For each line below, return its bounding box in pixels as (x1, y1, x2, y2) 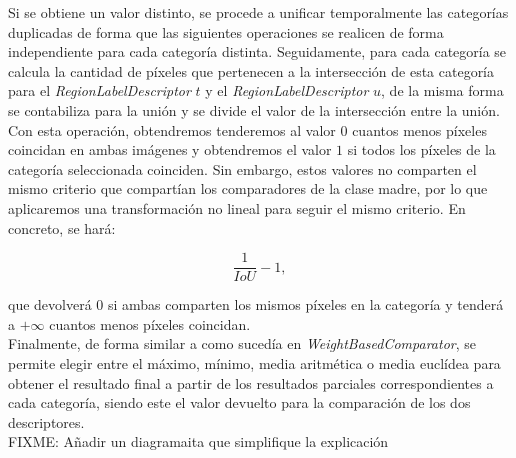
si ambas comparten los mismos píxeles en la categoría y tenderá (107, 294, 504, 315)
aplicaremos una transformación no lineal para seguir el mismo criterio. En (8, 197, 466, 218)
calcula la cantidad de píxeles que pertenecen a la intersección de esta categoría (8, 60, 495, 81)
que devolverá (8, 294, 92, 315)
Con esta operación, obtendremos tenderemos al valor (8, 119, 336, 140)
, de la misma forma (381, 80, 504, 101)
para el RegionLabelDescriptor (8, 80, 191, 101)
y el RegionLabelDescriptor (205, 80, 369, 101)
